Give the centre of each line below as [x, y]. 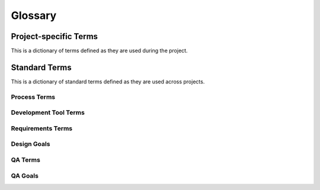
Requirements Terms [42, 128]
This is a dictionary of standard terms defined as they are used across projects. [108, 81]
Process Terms [33, 96]
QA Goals [25, 176]
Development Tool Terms [48, 112]
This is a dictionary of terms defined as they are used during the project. [99, 51]
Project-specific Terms [54, 36]
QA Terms [26, 160]
